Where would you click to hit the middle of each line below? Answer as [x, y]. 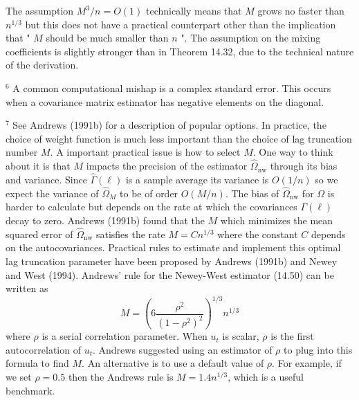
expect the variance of [52, 193]
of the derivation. [42, 65]
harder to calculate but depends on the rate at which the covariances [151, 207]
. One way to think [293, 152]
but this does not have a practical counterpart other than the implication [181, 24]
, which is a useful [266, 376]
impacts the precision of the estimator [167, 166]
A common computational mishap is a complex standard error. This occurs [172, 88]
